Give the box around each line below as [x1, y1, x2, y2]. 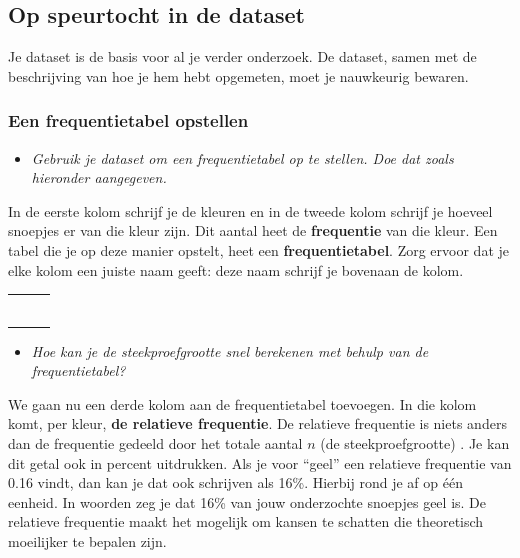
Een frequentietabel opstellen [8, 108, 249, 133]
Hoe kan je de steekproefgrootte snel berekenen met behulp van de [31, 340, 429, 361]
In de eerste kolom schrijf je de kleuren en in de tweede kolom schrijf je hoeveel [8, 200, 493, 221]
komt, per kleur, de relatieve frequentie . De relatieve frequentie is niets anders [8, 413, 507, 434]
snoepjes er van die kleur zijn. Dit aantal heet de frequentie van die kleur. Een [8, 220, 498, 241]
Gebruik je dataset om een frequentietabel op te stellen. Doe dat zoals [31, 147, 454, 168]
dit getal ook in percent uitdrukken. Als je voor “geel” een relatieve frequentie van [8, 452, 512, 473]
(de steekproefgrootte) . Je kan [320, 433, 510, 454]
